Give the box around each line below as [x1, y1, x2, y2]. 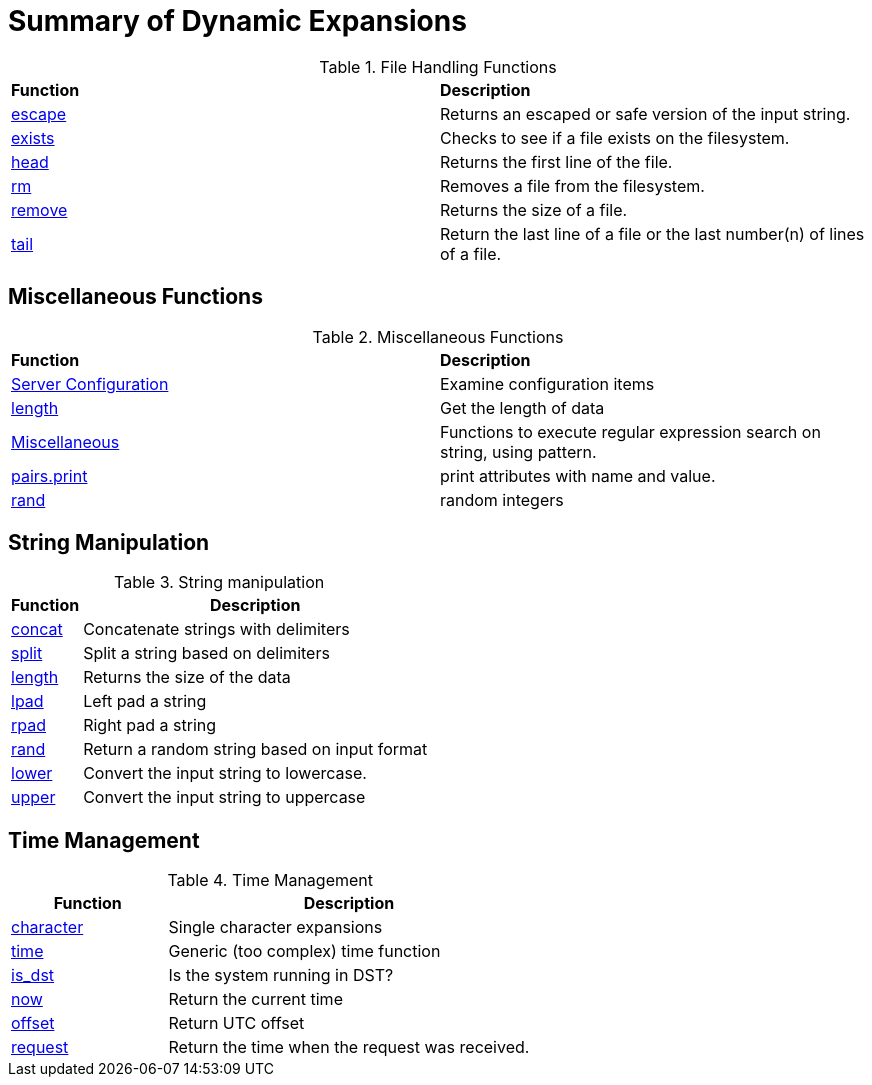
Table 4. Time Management [167, 870, 374, 891]
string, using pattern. [440, 441, 597, 462]
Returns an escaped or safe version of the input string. [440, 103, 851, 124]
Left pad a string [83, 691, 207, 712]
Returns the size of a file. [440, 199, 628, 220]
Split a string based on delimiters [83, 643, 330, 664]
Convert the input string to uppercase [83, 787, 366, 808]
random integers [440, 489, 564, 510]
